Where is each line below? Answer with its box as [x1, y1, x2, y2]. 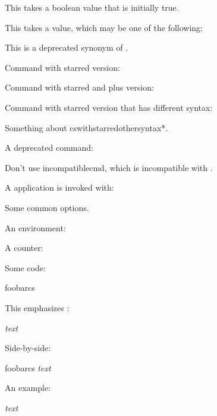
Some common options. [5, 201, 89, 213]
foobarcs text [5, 361, 51, 374]
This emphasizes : [5, 301, 70, 313]
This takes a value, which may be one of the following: [5, 21, 203, 33]
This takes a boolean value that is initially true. [5, 1, 179, 13]
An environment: [5, 221, 66, 234]
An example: [5, 381, 51, 394]
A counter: [5, 241, 43, 254]
